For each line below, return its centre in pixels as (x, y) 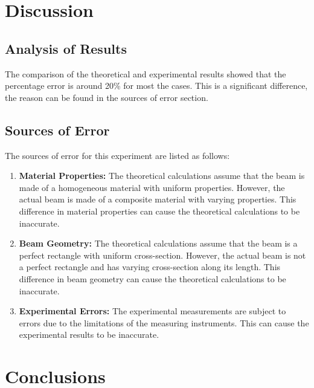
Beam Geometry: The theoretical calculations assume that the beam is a (158, 243)
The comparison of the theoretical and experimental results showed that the (146, 73)
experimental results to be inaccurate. (89, 335)
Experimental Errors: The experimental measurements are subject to (152, 311)
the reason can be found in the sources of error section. (107, 97)
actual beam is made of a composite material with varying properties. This (158, 199)
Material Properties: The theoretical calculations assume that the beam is (162, 176)
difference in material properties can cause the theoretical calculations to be (159, 211)
